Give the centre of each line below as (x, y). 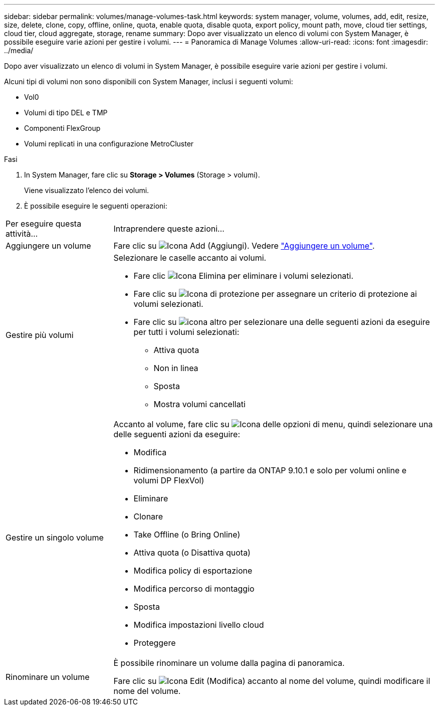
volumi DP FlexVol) (169, 480)
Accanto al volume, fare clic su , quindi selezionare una (273, 424)
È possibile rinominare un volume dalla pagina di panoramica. (229, 663)
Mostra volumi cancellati (199, 404)
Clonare (148, 516)
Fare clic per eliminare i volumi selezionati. (244, 276)
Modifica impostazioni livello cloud (199, 625)
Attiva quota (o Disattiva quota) (192, 553)
